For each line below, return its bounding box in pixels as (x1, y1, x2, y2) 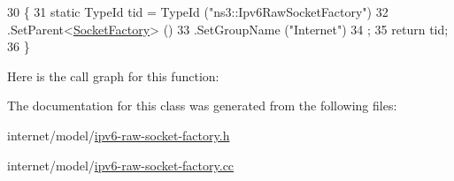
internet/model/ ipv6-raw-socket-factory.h (7, 125, 230, 144)
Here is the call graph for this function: (7, 66, 219, 85)
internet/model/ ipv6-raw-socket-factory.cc (7, 155, 235, 174)
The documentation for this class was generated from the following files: (7, 96, 397, 115)
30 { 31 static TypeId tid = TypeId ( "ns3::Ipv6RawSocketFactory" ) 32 (7, 3, 389, 20)
